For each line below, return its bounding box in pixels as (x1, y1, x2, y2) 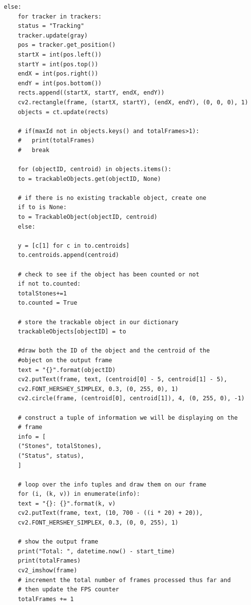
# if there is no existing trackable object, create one (18, 194, 207, 201)
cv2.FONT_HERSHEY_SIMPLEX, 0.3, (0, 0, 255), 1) (18, 519, 178, 527)
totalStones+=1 (18, 290, 67, 297)
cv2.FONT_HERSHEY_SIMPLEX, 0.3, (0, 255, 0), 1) (18, 385, 178, 392)
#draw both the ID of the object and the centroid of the (18, 347, 210, 354)
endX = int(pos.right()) (18, 70, 98, 78)
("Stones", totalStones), (18, 443, 102, 450)
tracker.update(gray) (18, 32, 88, 39)
